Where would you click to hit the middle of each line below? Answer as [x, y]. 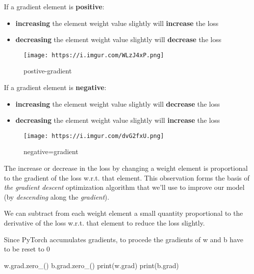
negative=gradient [51, 151]
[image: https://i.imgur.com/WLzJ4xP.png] [94, 55]
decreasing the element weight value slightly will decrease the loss [118, 39]
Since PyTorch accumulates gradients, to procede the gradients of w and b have [124, 239]
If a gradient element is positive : [54, 6]
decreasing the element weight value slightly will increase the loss [118, 120]
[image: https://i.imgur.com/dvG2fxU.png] [94, 136]
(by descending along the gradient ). [57, 196]
